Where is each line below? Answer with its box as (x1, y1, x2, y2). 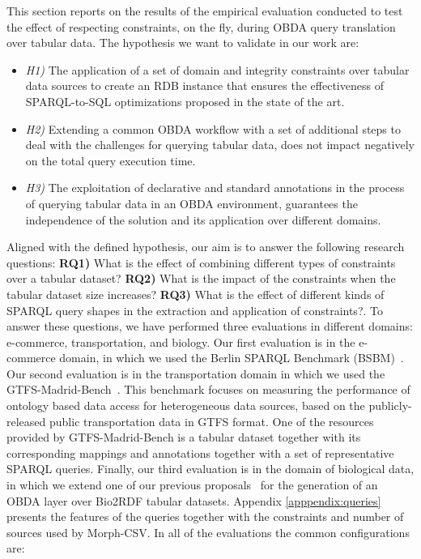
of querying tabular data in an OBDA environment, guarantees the (25, 194, 358, 211)
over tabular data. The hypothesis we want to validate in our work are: (6, 34, 359, 51)
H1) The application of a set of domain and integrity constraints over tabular (25, 61, 410, 78)
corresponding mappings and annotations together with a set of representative (6, 444, 394, 461)
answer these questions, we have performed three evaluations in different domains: (6, 318, 413, 335)
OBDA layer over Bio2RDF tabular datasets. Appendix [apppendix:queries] (6, 492, 381, 509)
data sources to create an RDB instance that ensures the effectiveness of (25, 77, 384, 94)
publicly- (368, 397, 412, 414)
